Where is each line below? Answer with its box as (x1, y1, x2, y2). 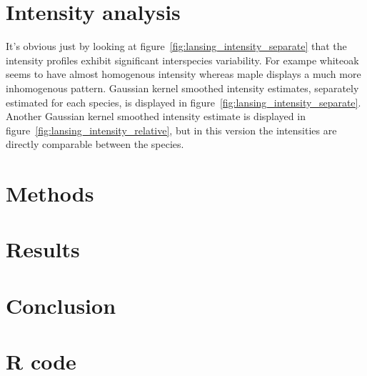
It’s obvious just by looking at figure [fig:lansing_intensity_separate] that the (6, 39, 347, 54)
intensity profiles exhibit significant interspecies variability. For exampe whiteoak (6, 52, 359, 67)
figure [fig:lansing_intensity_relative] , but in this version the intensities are (6, 122, 337, 137)
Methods (6, 179, 94, 208)
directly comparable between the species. (6, 137, 184, 152)
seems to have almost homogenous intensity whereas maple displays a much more (6, 66, 361, 81)
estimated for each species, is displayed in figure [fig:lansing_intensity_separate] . (6, 94, 361, 109)
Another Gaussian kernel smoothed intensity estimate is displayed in (6, 109, 306, 124)
